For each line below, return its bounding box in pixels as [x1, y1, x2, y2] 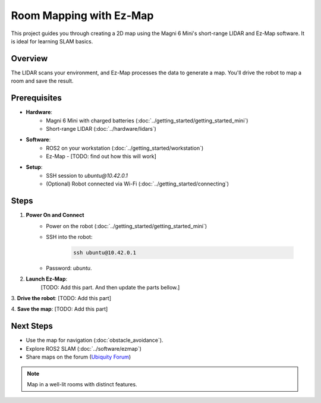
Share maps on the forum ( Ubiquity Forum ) [26, 354, 131, 361]
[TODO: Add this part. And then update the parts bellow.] [40, 284, 180, 291]
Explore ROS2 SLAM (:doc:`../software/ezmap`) [26, 345, 142, 352]
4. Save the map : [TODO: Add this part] [11, 306, 108, 313]
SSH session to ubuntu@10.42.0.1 [46, 172, 128, 179]
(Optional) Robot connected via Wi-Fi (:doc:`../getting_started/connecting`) [46, 180, 229, 187]
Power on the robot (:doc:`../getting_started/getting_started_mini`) [46, 222, 207, 229]
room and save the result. [11, 77, 74, 84]
